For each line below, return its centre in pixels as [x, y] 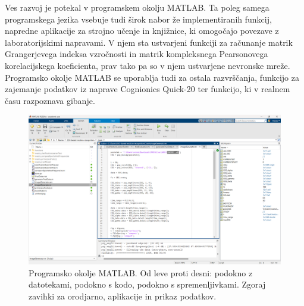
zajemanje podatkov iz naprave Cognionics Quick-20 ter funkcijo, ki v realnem [148, 89]
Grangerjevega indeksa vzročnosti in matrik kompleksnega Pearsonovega [137, 54]
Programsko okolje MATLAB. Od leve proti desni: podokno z [141, 272]
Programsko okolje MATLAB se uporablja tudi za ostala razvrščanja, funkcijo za [152, 77]
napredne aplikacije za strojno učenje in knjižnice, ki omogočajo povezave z [142, 31]
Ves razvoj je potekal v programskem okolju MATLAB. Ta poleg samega [137, 7]
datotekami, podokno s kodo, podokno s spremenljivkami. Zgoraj [147, 284]
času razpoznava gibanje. [50, 100]
